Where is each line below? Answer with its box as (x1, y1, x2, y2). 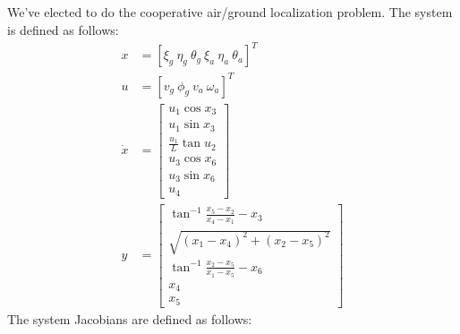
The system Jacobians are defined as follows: (7, 309, 252, 328)
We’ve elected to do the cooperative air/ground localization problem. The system (7, 3, 453, 21)
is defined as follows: (7, 20, 119, 39)
